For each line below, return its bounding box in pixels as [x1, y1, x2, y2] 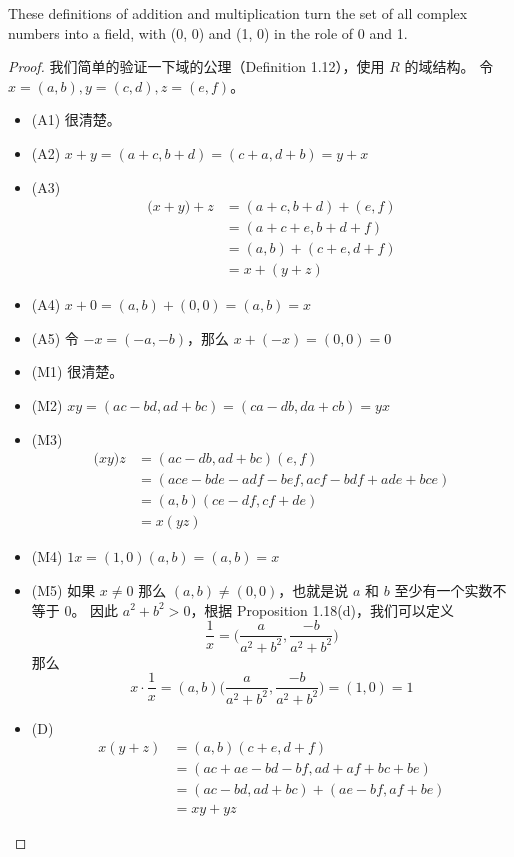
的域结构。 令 [404, 56, 494, 77]
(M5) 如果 [31, 579, 96, 600]
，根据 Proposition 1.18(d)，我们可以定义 [190, 599, 454, 620]
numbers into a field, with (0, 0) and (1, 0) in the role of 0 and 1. [8, 22, 408, 43]
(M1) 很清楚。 [31, 361, 124, 382]
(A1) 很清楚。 [31, 109, 121, 130]
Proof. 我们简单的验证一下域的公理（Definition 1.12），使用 [8, 56, 385, 77]
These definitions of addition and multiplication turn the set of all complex [8, 3, 468, 23]
